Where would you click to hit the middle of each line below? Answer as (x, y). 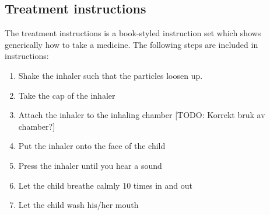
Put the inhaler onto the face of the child (92, 146)
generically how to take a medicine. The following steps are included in (132, 44)
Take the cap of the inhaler (67, 95)
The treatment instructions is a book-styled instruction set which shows (133, 33)
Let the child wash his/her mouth (78, 205)
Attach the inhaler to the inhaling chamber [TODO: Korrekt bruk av (142, 115)
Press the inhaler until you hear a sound (90, 165)
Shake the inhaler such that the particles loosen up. (111, 75)
